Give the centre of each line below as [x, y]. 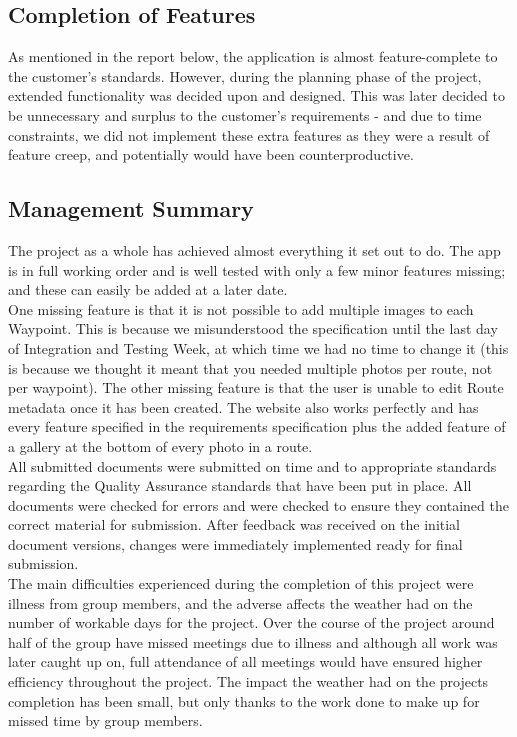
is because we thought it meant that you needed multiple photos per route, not [250, 367]
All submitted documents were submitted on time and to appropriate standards [252, 465]
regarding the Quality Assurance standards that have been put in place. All [240, 485]
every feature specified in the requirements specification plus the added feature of [257, 426]
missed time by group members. [105, 720]
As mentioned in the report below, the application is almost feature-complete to [253, 56]
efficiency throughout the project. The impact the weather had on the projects [248, 681]
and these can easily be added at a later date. [148, 289]
